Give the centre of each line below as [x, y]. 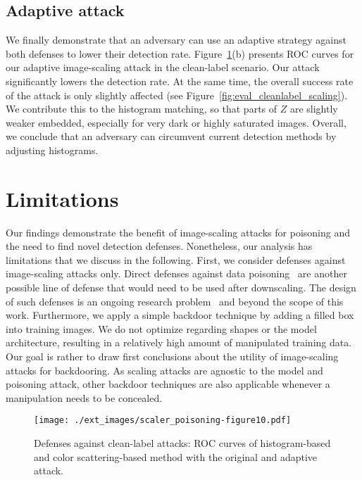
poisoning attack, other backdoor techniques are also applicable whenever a [168, 384]
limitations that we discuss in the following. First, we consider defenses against [176, 259]
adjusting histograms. [52, 150]
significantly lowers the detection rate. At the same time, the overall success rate [180, 81]
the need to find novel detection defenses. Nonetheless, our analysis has [159, 246]
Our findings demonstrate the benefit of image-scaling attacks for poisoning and [178, 232]
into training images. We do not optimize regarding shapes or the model [161, 328]
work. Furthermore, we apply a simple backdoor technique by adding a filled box [180, 315]
